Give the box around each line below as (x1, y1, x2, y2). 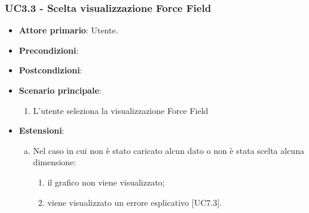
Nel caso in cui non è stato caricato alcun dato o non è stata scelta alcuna (33, 144, 304, 156)
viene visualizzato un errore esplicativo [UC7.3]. (47, 196, 222, 208)
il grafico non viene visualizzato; (47, 175, 165, 188)
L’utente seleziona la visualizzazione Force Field (33, 104, 209, 116)
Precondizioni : (19, 44, 79, 56)
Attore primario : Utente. (19, 24, 118, 36)
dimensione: (33, 156, 77, 168)
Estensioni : (19, 124, 65, 137)
